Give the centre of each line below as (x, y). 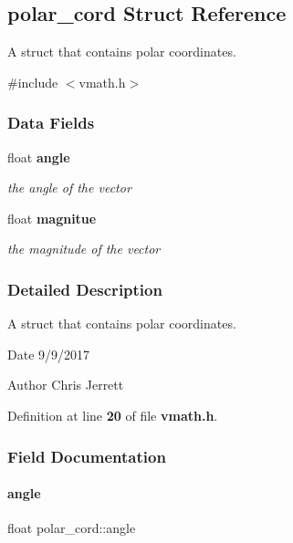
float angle (39, 157)
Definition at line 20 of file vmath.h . (113, 415)
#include (33, 82)
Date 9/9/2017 (49, 354)
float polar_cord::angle (72, 528)
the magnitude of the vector (84, 249)
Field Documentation (87, 456)
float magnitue (52, 218)
